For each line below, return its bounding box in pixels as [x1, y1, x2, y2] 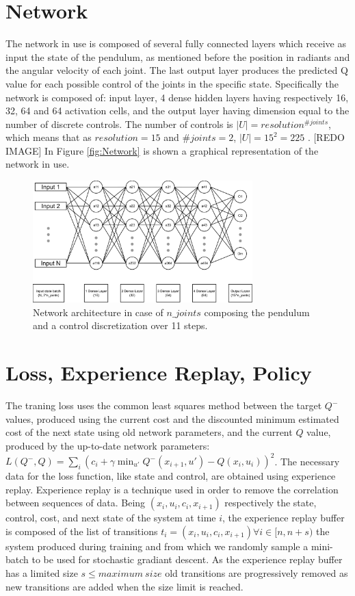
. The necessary [274, 454, 340, 468]
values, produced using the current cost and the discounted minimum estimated [5, 411, 339, 426]
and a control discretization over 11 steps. [33, 318, 208, 333]
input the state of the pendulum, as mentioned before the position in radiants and [5, 49, 350, 64]
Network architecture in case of [33, 305, 163, 319]
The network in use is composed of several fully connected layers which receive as [5, 36, 346, 51]
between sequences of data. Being [5, 495, 146, 510]
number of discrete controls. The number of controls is [5, 116, 233, 131]
